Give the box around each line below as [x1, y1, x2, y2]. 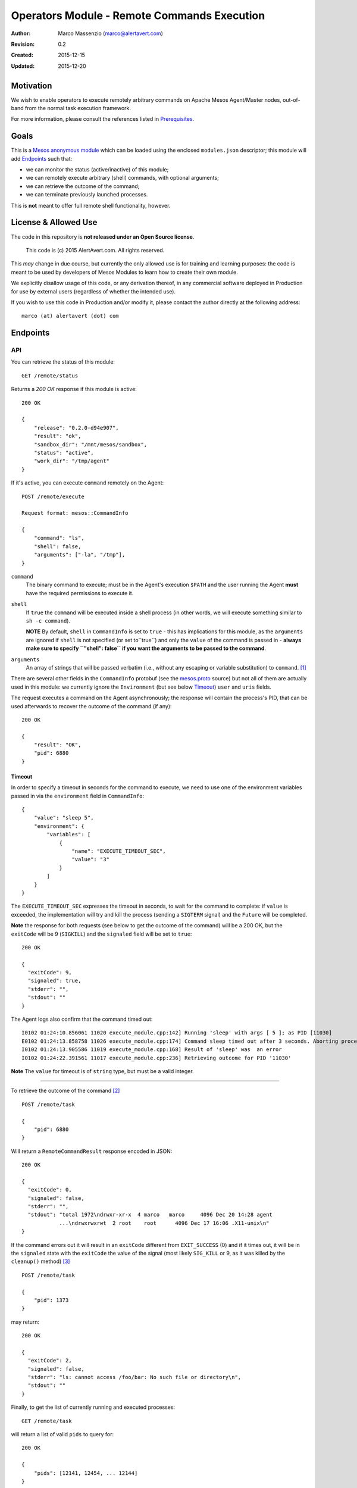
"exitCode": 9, [27, 969, 72, 976]
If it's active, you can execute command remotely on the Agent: [11, 479, 164, 486]
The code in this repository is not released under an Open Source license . [11, 233, 195, 240]
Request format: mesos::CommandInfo [21, 509, 129, 517]
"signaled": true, [27, 977, 82, 984]
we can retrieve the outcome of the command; [26, 182, 140, 190]
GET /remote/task [21, 1417, 72, 1424]
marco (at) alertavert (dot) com [21, 312, 119, 320]
